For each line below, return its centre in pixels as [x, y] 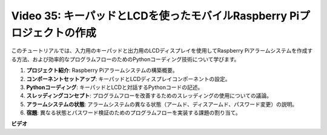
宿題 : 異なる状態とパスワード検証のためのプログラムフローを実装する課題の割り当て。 [134, 113]
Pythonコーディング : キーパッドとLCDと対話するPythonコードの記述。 [115, 87]
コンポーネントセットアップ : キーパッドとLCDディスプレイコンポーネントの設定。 [128, 79]
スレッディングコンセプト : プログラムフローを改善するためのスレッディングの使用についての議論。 [149, 96]
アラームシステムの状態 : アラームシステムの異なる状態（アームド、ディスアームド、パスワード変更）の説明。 [162, 104]
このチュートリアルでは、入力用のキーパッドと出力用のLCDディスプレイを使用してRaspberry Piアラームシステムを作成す [162, 51]
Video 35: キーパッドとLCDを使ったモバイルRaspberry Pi [155, 16]
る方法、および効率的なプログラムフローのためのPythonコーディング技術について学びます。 [125, 59]
